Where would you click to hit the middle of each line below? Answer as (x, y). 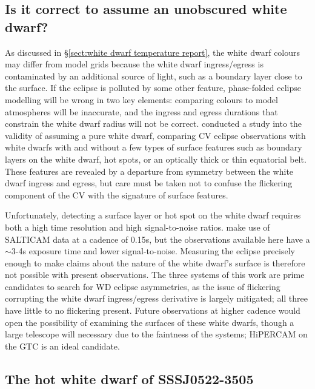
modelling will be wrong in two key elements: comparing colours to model (141, 99)
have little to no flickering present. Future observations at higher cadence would (153, 310)
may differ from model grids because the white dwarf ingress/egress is (134, 64)
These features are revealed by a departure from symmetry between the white (149, 171)
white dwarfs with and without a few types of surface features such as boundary (154, 147)
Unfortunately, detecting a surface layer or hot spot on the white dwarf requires (153, 215)
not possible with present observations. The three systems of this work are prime (155, 275)
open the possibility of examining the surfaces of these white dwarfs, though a (150, 322)
